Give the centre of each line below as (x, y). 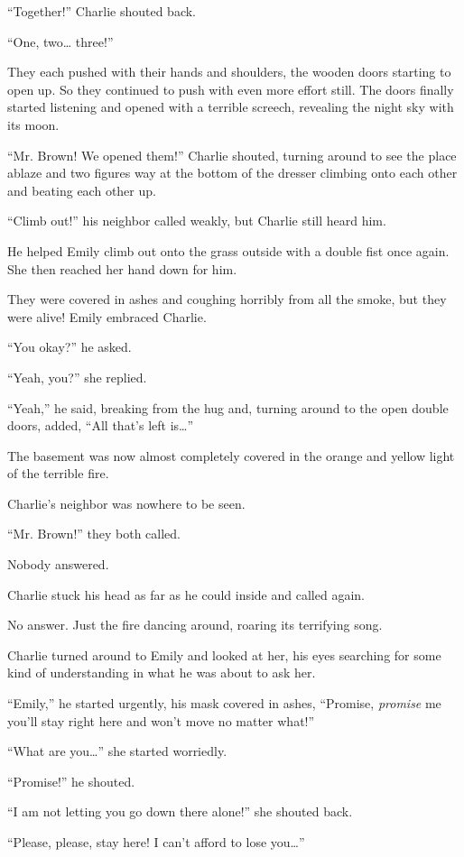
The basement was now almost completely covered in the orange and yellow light (231, 455)
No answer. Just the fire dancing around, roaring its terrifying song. (195, 625)
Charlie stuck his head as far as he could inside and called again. (186, 594)
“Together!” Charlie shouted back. (102, 11)
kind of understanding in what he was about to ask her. (162, 673)
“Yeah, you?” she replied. (77, 377)
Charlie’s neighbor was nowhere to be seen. (126, 503)
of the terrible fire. (58, 473)
